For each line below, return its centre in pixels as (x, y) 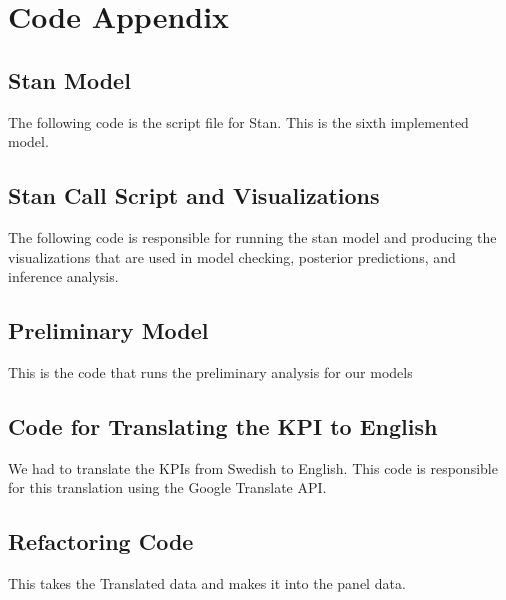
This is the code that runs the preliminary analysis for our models (210, 371)
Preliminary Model (108, 330)
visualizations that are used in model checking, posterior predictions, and (232, 256)
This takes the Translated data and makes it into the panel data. (207, 583)
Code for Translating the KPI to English (223, 425)
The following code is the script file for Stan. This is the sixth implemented (238, 121)
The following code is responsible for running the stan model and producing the (252, 236)
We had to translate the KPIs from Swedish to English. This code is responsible (253, 467)
